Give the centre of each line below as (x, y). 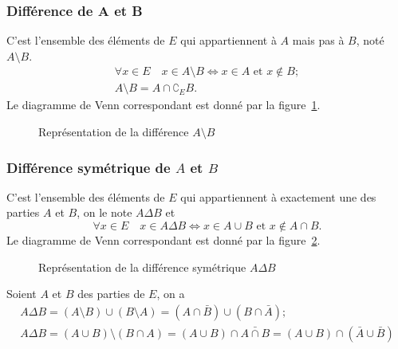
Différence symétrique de (89, 167)
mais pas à (318, 40)
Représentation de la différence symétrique (142, 267)
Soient (22, 294)
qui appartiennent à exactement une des (278, 196)
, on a (171, 294)
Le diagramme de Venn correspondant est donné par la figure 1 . (164, 105)
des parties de (111, 294)
